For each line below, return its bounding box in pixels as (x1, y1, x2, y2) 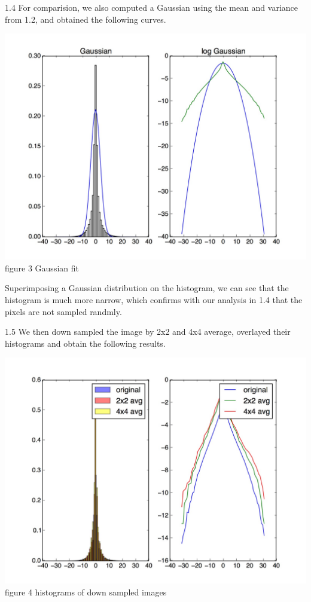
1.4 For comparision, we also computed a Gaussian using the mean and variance (5, 1, 298, 13)
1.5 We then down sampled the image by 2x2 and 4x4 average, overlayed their (5, 325, 291, 338)
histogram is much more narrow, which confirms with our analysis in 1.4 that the (5, 293, 303, 305)
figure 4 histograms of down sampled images (5, 585, 167, 598)
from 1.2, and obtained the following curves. (5, 13, 166, 25)
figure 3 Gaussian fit (5, 261, 79, 274)
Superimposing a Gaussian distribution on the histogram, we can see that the (5, 282, 289, 294)
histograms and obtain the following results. (5, 337, 166, 349)
